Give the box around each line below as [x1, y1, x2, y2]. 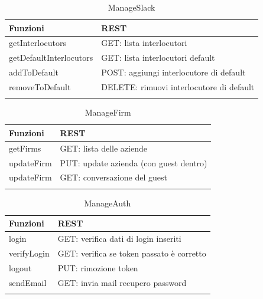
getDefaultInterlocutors [9, 51, 93, 64]
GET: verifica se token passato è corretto [57, 247, 206, 259]
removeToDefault [9, 80, 71, 93]
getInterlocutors [9, 37, 66, 49]
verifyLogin [9, 247, 50, 259]
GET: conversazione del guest [60, 171, 167, 183]
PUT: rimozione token [57, 261, 138, 274]
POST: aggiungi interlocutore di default [101, 66, 246, 78]
